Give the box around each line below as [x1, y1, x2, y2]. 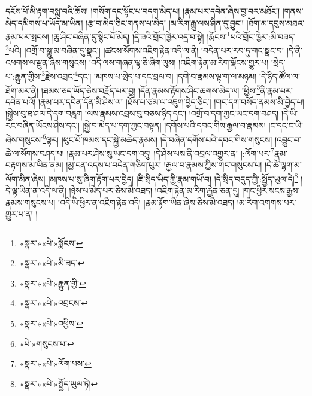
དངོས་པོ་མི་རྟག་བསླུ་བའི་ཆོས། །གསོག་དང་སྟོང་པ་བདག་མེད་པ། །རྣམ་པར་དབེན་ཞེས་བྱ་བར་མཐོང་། [5, 5, 280, 17]
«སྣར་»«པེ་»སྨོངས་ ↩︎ [19, 236, 83, 249]
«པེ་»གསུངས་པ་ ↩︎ [19, 337, 74, 349]
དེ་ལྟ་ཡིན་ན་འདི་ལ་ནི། [5, 184, 66, 196]
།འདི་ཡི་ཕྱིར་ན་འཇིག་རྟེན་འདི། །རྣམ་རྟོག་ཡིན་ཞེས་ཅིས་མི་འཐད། [58, 196, 235, 208]
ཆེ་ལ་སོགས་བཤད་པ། [5, 147, 64, 159]
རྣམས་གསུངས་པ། [5, 196, 56, 208]
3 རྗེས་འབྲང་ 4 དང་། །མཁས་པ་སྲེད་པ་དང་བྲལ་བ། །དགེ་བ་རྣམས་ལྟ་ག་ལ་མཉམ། [41, 68, 257, 82]
